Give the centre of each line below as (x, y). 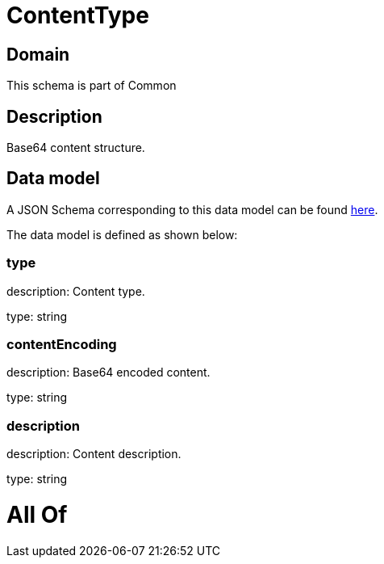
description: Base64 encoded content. (109, 372)
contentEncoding (62, 344)
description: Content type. (76, 291)
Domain (38, 54)
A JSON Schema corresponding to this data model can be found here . (192, 209)
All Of (37, 514)
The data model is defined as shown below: (122, 234)
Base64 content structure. (76, 148)
